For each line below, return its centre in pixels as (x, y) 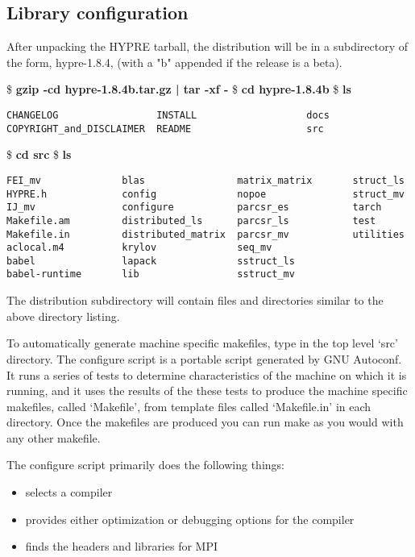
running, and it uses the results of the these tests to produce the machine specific (207, 391)
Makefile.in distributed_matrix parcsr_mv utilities (205, 234)
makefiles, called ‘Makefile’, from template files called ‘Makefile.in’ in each (189, 406)
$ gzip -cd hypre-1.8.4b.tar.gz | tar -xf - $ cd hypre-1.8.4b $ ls (179, 89)
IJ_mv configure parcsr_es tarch (194, 208)
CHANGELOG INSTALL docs (168, 115)
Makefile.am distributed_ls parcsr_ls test (191, 220)
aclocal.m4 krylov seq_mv (139, 248)
